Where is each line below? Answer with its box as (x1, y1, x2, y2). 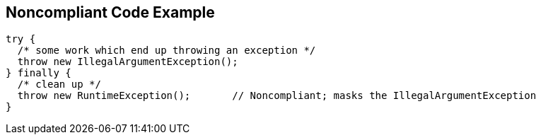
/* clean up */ (17, 78, 101, 91)
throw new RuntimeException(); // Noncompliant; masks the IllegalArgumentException (17, 90, 537, 102)
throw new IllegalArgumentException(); (17, 56, 238, 68)
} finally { (6, 67, 71, 79)
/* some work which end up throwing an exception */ (17, 45, 316, 57)
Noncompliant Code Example (6, 4, 215, 21)
